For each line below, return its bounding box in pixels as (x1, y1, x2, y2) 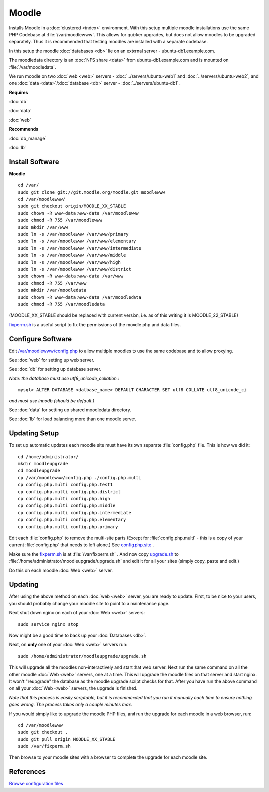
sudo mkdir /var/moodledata (18, 287, 87, 293)
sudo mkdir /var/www (18, 224, 68, 230)
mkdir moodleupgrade (18, 461, 68, 467)
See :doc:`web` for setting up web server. (9, 357, 95, 363)
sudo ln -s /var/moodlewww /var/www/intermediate (18, 245, 142, 251)
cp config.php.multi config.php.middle (18, 503, 116, 509)
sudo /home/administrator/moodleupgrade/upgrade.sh (18, 653, 147, 659)
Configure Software (9, 335, 72, 343)
